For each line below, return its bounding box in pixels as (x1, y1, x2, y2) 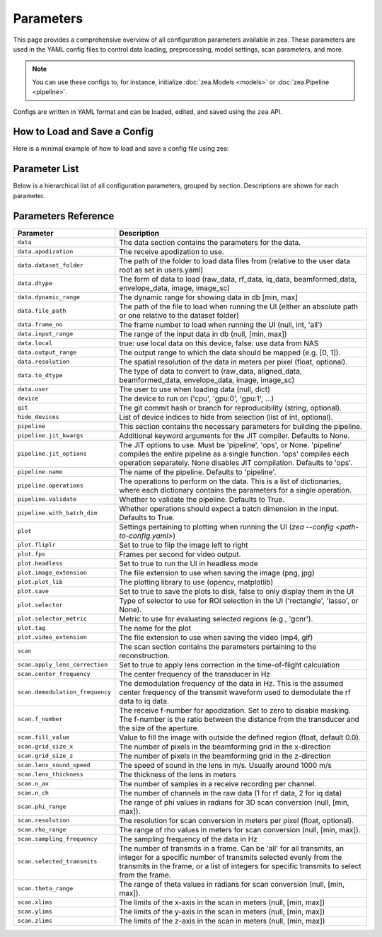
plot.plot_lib (17, 578, 63, 586)
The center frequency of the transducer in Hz (119, 669, 270, 679)
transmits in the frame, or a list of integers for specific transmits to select (119, 861, 361, 870)
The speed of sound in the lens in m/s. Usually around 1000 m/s (119, 760, 332, 770)
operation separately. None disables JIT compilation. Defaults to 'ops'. (119, 457, 353, 467)
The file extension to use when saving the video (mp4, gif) (119, 632, 313, 642)
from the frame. (119, 870, 171, 880)
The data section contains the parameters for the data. (119, 237, 301, 247)
